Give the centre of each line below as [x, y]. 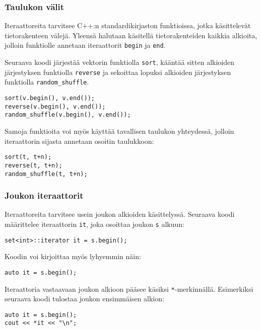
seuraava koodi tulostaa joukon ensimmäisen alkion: [84, 299]
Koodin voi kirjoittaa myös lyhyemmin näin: [73, 256]
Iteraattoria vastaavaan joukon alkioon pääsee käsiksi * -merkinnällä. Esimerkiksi [129, 288]
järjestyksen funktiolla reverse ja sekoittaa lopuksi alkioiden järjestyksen [118, 72]
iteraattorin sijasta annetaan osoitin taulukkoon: [79, 141]
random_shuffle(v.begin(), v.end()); [68, 115]
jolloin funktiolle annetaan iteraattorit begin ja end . [85, 45]
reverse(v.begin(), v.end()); [55, 106]
